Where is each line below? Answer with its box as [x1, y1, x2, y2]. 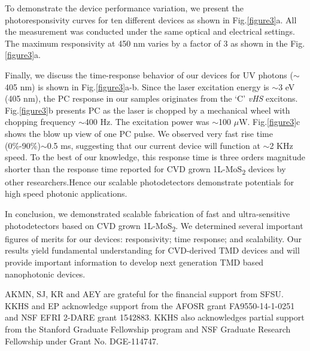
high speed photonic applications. [5, 187, 127, 200]
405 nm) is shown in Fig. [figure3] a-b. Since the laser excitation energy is [5, 80, 269, 93]
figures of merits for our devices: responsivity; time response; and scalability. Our [5, 232, 302, 245]
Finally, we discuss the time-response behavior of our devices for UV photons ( [5, 68, 293, 81]
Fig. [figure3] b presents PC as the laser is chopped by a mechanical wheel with [5, 103, 290, 116]
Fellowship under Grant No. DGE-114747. [5, 334, 159, 347]
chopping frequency [5, 115, 76, 128]
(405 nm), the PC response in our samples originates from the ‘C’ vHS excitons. [5, 92, 298, 105]
